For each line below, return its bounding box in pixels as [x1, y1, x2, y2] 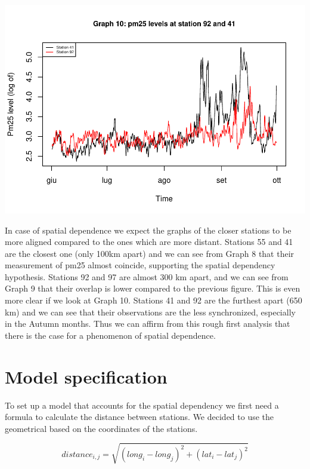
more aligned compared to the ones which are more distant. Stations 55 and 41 [5, 235, 293, 248]
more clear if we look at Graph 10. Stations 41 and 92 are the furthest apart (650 [5, 294, 302, 306]
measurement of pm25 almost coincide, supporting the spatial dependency [5, 259, 275, 271]
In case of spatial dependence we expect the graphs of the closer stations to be [5, 223, 292, 236]
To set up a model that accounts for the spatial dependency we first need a [5, 399, 279, 411]
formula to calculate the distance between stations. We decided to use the [5, 410, 274, 423]
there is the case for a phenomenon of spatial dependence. [5, 329, 216, 341]
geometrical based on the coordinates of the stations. [5, 422, 198, 434]
